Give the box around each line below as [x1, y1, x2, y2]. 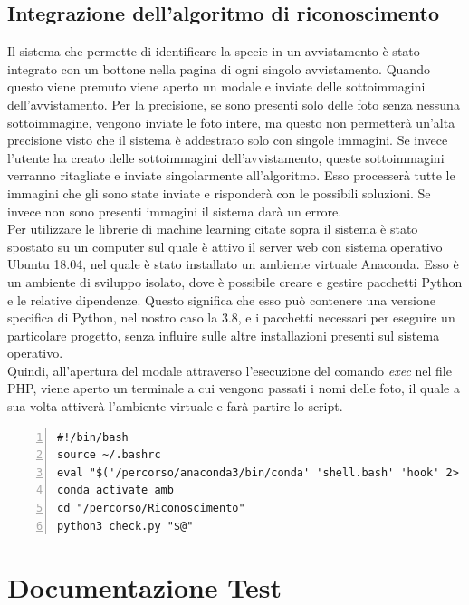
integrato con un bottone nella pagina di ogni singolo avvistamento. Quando [7, 59, 430, 78]
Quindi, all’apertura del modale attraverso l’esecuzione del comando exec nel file [7, 360, 452, 379]
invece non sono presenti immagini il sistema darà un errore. [7, 201, 342, 220]
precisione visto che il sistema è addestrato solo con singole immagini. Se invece [7, 130, 448, 149]
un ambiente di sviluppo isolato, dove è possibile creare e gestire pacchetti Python [7, 272, 463, 291]
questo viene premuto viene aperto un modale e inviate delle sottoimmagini [7, 77, 426, 96]
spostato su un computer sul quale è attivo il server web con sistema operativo [7, 236, 443, 255]
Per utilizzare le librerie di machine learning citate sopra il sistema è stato [7, 219, 418, 238]
